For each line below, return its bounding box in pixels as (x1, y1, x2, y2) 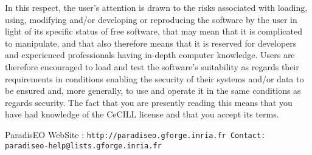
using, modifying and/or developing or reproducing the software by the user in (5, 13, 297, 25)
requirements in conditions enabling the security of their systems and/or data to (5, 72, 304, 85)
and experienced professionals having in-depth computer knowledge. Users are (5, 48, 295, 61)
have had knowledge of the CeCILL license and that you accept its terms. (5, 108, 279, 120)
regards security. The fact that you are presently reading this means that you (5, 96, 293, 108)
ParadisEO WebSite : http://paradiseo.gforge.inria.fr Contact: (5, 128, 266, 140)
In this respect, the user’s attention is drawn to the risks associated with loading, (5, 1, 308, 13)
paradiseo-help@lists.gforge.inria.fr (5, 141, 162, 150)
